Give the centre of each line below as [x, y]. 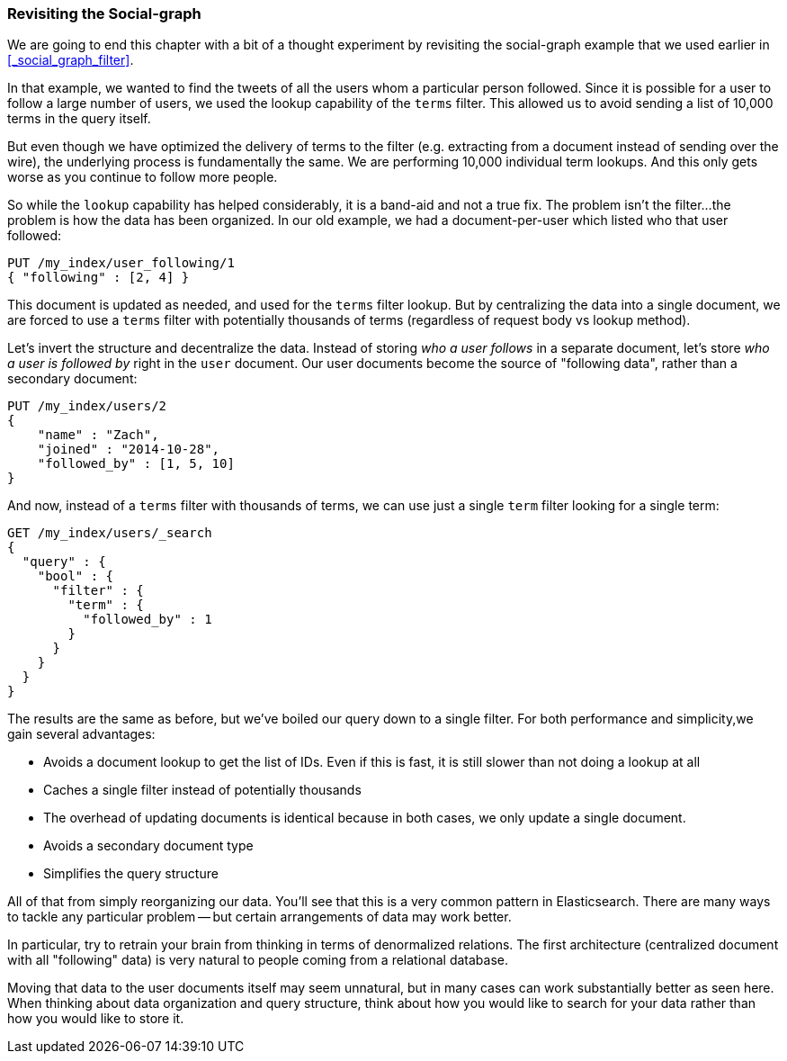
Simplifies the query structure [131, 874]
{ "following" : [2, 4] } [98, 278]
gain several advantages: [81, 734]
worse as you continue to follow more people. [143, 177]
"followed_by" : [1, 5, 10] [136, 464]
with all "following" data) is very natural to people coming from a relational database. [258, 960]
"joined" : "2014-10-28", [129, 450]
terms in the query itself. [79, 119]
